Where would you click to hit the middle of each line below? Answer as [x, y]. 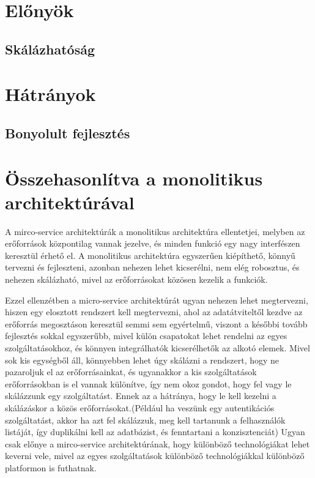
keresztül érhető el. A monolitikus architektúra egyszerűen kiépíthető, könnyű [150, 255]
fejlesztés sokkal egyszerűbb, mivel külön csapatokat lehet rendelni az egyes [146, 336]
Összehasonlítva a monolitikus [134, 178]
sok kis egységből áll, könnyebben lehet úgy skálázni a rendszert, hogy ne [142, 360]
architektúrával [70, 202]
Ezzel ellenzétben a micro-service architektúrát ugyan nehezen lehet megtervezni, [157, 300]
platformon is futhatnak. [51, 467]
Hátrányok [50, 94]
